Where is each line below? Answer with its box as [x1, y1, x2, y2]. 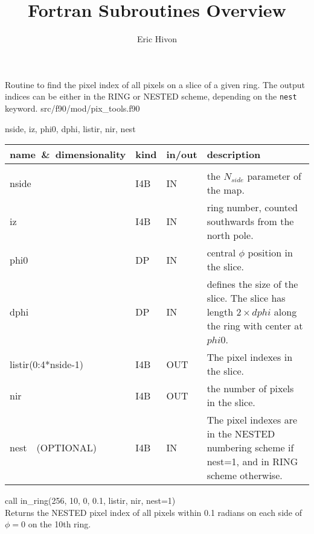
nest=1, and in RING [207, 454, 298, 469]
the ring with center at [207, 319, 303, 333]
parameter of [247, 169, 301, 183]
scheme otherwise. [207, 468, 283, 483]
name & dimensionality [10, 147, 126, 162]
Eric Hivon [137, 33, 177, 45]
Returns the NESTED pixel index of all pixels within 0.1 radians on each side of [5, 506, 302, 518]
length [207, 305, 234, 319]
